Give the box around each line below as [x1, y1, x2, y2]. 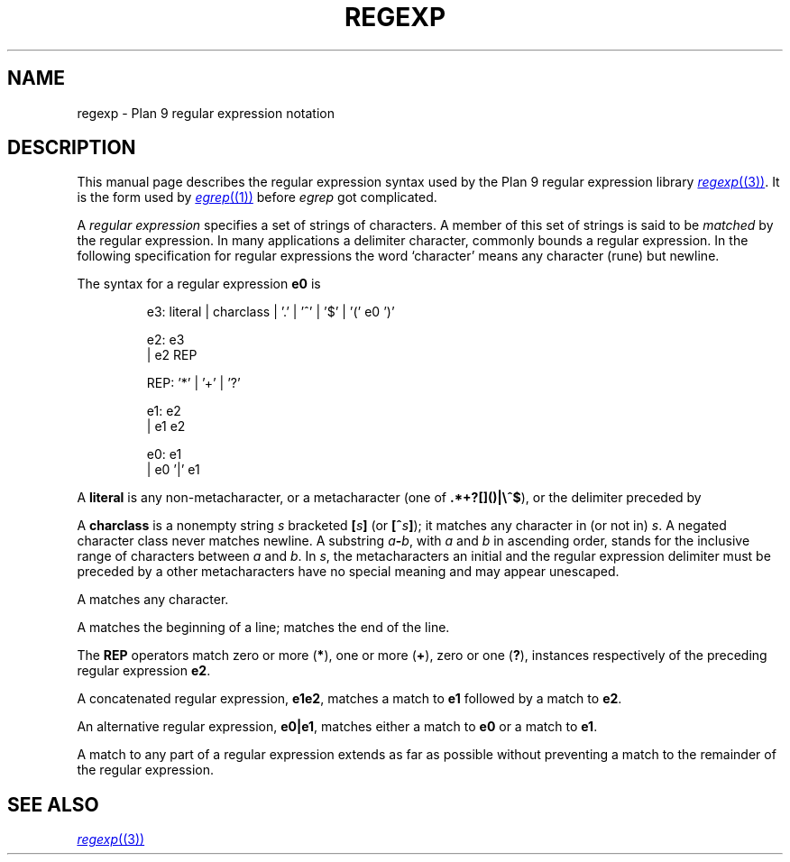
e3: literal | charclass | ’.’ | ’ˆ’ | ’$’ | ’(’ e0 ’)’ [146, 304, 395, 320]
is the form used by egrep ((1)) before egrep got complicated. [77, 189, 437, 206]
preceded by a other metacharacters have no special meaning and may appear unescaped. [77, 564, 620, 580]
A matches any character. [77, 591, 229, 608]
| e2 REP [146, 347, 197, 363]
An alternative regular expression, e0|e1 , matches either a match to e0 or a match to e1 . [77, 719, 598, 735]
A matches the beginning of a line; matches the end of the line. [77, 619, 450, 636]
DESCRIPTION [7, 136, 136, 160]
